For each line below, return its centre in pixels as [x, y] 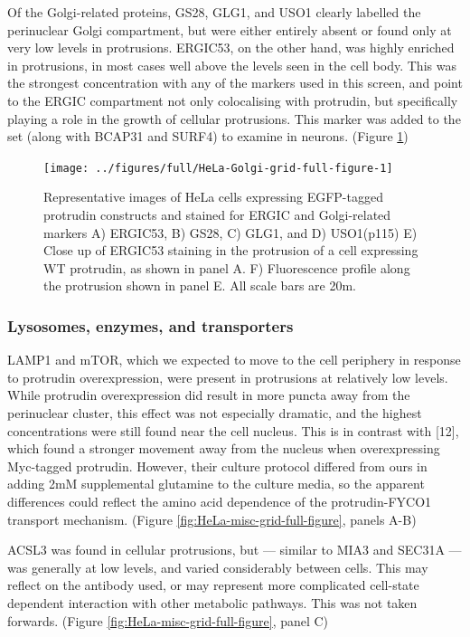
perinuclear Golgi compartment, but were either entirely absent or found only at [230, 29]
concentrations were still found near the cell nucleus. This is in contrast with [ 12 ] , [233, 430]
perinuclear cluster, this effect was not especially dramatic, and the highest [215, 412]
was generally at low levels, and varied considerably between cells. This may [218, 567]
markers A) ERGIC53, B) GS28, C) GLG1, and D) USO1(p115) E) [230, 232]
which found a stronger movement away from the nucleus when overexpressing [224, 448]
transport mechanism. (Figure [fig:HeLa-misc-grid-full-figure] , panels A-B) [212, 519]
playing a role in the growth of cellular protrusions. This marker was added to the [234, 118]
